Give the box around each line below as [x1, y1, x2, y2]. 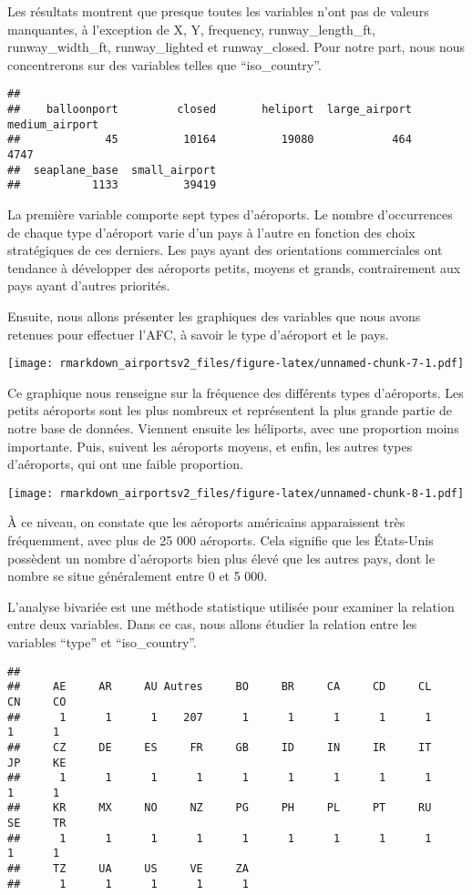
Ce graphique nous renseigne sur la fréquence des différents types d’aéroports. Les [7, 382, 464, 402]
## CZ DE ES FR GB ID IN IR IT [7, 740, 432, 754]
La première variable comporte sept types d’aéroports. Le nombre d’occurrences [7, 204, 453, 223]
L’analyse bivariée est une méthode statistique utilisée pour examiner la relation [7, 596, 455, 615]
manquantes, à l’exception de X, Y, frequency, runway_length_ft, [7, 19, 375, 38]
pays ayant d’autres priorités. [7, 276, 170, 295]
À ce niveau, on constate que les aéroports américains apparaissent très [7, 513, 405, 532]
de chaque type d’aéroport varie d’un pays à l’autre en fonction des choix [7, 222, 416, 241]
